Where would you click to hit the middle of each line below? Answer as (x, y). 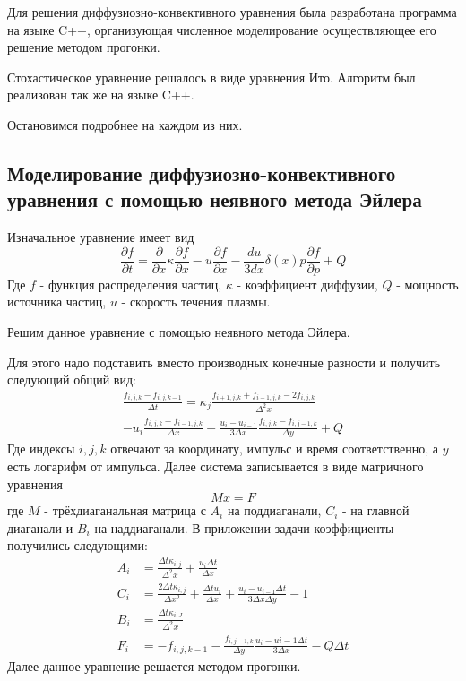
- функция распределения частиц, (131, 284)
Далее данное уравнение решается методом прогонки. (154, 666)
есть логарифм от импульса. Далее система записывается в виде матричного (216, 466)
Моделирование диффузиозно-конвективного (202, 172)
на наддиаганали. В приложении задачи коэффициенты (244, 527)
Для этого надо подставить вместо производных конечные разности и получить (224, 362)
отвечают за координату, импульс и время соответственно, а (274, 448)
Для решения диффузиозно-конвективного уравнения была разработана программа (232, 12)
